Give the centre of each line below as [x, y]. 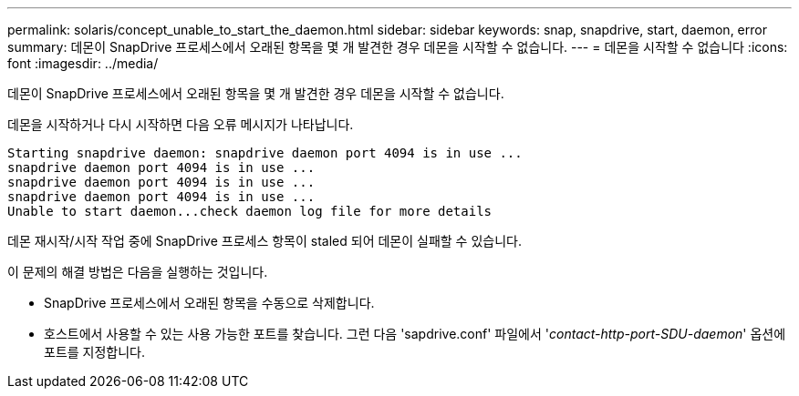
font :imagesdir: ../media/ [83, 63]
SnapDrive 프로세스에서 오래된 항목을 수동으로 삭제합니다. [209, 303]
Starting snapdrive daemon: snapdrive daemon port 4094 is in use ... [265, 153]
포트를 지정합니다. [95, 352]
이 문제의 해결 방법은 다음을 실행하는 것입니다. [138, 272]
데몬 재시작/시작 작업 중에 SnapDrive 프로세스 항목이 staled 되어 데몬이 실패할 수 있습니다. [265, 241]
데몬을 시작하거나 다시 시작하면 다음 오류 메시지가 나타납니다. [181, 124]
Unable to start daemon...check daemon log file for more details [250, 211]
